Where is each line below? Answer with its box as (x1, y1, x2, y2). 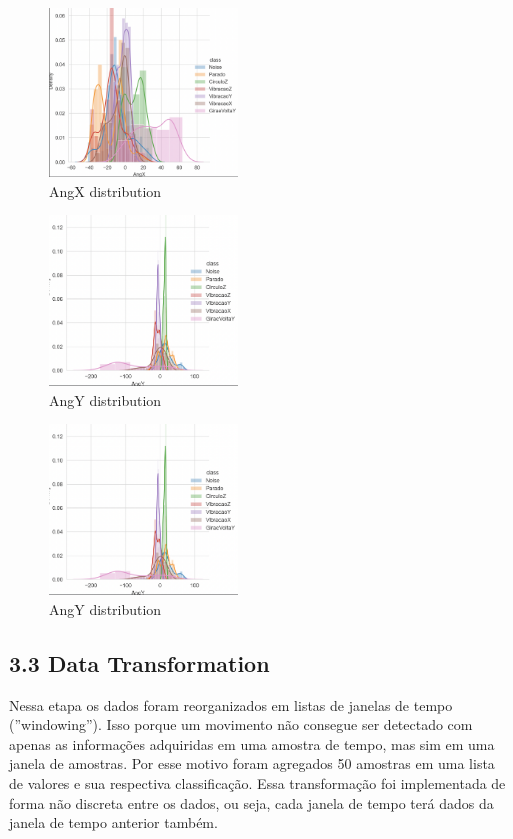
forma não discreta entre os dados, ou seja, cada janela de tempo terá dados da (9, 792, 494, 813)
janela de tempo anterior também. (9, 812, 218, 833)
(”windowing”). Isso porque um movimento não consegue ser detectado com (9, 714, 473, 735)
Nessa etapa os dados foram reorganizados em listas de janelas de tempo (9, 694, 453, 715)
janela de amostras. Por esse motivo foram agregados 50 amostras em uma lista (9, 753, 495, 774)
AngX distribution (49, 180, 162, 201)
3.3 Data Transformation (9, 647, 270, 678)
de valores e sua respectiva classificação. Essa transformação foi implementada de (9, 772, 506, 793)
